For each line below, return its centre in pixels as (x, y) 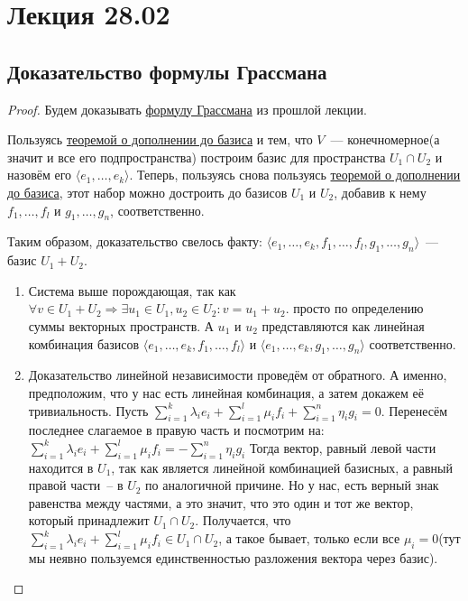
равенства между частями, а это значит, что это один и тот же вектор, (221, 502)
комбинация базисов (84, 343)
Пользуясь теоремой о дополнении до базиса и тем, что (160, 139)
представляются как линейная (343, 325)
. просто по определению (354, 308)
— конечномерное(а (385, 139)
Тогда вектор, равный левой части (343, 447)
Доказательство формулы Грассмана (167, 71)
